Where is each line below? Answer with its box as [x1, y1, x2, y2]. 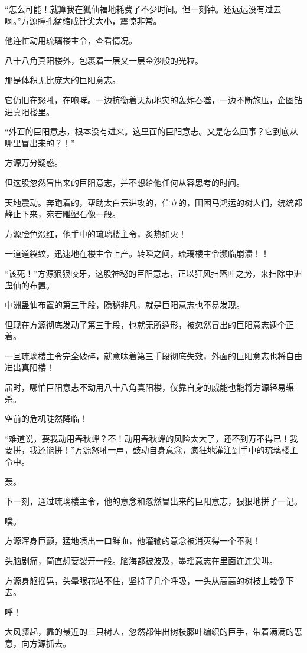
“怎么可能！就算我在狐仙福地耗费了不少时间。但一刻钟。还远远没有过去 [5, 3, 282, 15]
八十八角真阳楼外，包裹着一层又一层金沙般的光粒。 [5, 54, 203, 66]
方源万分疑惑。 [5, 156, 63, 169]
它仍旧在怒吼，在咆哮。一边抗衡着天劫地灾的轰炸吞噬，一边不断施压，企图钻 [5, 93, 302, 106]
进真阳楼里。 [5, 105, 54, 117]
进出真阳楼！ [5, 361, 54, 373]
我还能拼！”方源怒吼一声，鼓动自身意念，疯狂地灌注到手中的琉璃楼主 [29, 444, 298, 456]
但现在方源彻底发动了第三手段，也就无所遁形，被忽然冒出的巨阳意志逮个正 [5, 318, 294, 330]
